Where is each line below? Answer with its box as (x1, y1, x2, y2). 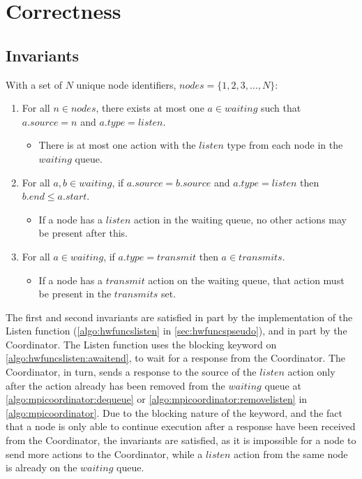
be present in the (38, 286, 112, 301)
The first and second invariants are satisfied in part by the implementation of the (6, 309, 353, 324)
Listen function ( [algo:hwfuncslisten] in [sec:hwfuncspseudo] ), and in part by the (6, 323, 347, 338)
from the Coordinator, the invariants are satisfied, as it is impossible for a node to (6, 433, 356, 448)
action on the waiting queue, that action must (148, 272, 345, 287)
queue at (264, 378, 301, 392)
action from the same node (234, 446, 348, 461)
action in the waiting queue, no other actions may (133, 212, 347, 226)
